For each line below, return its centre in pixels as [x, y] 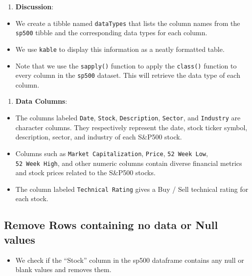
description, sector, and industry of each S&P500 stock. [99, 137]
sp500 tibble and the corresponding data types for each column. [111, 33]
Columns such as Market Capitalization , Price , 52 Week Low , [112, 153]
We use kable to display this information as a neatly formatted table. [120, 49]
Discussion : [34, 6]
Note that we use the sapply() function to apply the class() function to [126, 65]
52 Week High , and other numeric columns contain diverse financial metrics [129, 163]
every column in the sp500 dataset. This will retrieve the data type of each [128, 75]
